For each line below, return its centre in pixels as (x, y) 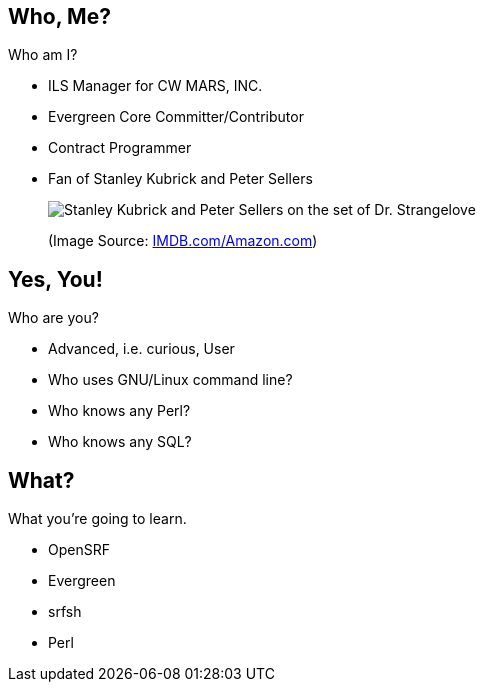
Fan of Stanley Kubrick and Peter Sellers (180, 179)
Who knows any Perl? (119, 411)
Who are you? (53, 318)
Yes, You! (55, 279)
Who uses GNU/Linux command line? (170, 380)
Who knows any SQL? (120, 442)
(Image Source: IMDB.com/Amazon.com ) (183, 241)
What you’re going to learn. (97, 519)
